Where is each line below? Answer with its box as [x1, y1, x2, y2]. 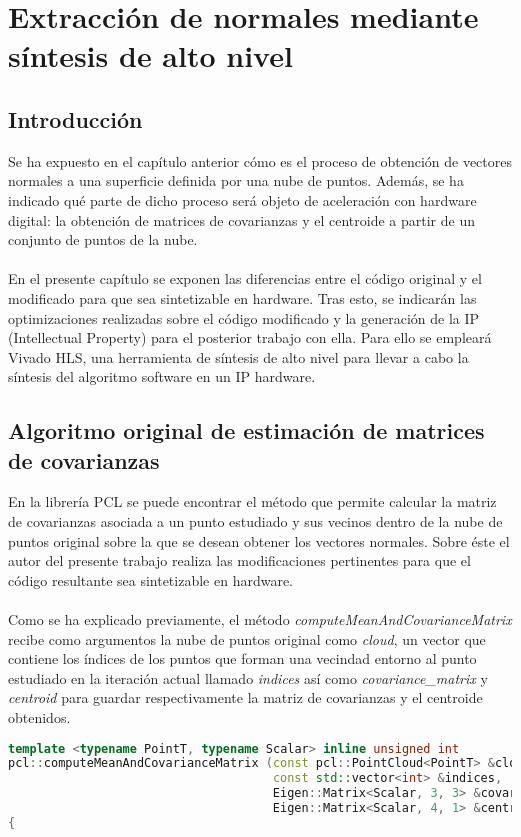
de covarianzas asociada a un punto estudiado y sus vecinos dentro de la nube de [8, 511, 503, 532]
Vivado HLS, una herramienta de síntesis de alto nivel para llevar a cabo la [8, 346, 469, 367]
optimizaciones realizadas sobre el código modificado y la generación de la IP [8, 307, 480, 328]
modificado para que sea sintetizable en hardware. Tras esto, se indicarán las [8, 287, 477, 308]
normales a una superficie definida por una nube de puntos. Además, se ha [8, 170, 464, 191]
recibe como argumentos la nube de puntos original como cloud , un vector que [8, 628, 486, 649]
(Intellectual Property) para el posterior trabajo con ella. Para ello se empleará [8, 327, 492, 348]
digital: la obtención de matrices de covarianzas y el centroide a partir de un [8, 209, 475, 230]
